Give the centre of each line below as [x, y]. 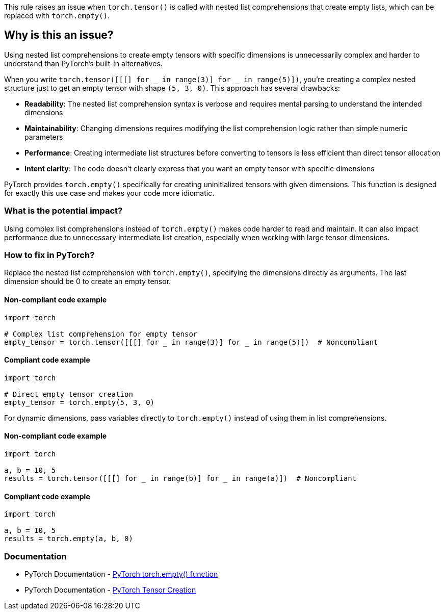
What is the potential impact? [63, 211]
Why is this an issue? [59, 35]
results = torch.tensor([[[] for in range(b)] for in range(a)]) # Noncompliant [180, 478]
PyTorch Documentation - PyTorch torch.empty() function [121, 574]
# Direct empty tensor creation [69, 394]
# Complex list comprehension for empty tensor [101, 334]
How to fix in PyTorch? [49, 255]
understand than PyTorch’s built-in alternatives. [83, 63]
